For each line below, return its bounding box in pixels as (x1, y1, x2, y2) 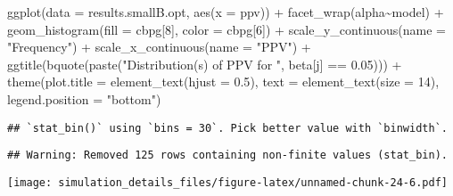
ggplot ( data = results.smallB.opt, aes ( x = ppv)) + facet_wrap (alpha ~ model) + (7, 3, 444, 20)
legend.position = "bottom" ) (7, 89, 161, 108)
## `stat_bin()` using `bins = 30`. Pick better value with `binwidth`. (7, 121, 448, 135)
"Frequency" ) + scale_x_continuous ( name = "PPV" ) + (7, 37, 311, 56)
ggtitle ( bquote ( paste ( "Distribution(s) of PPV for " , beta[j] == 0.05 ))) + (7, 54, 402, 73)
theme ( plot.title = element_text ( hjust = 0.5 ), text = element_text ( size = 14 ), (7, 72, 440, 91)
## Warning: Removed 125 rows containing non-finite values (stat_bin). (7, 149, 448, 162)
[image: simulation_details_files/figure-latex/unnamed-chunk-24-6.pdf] (7, 176, 448, 189)
